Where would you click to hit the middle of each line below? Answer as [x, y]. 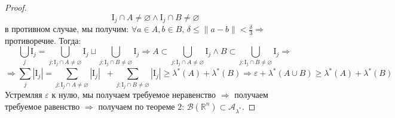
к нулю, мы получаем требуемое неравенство [134, 95]
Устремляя [24, 95]
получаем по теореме [137, 106]
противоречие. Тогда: [43, 40]
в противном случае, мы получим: [67, 29]
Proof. [16, 7]
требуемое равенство [42, 106]
